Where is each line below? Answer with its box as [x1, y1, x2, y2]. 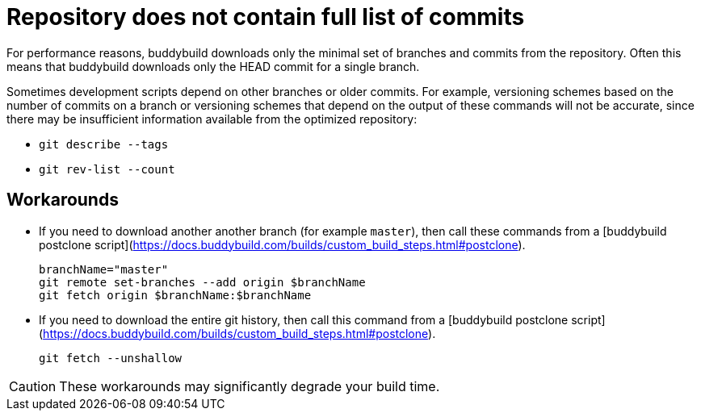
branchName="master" [39, 262, 169, 276]
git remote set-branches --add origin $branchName [39, 275, 366, 289]
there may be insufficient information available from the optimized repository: [6, 111, 418, 126]
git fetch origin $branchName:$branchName [39, 288, 312, 302]
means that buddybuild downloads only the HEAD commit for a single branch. [6, 59, 420, 73]
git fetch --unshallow [39, 351, 183, 365]
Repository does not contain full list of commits [6, 3, 525, 31]
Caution [9, 377, 57, 394]
